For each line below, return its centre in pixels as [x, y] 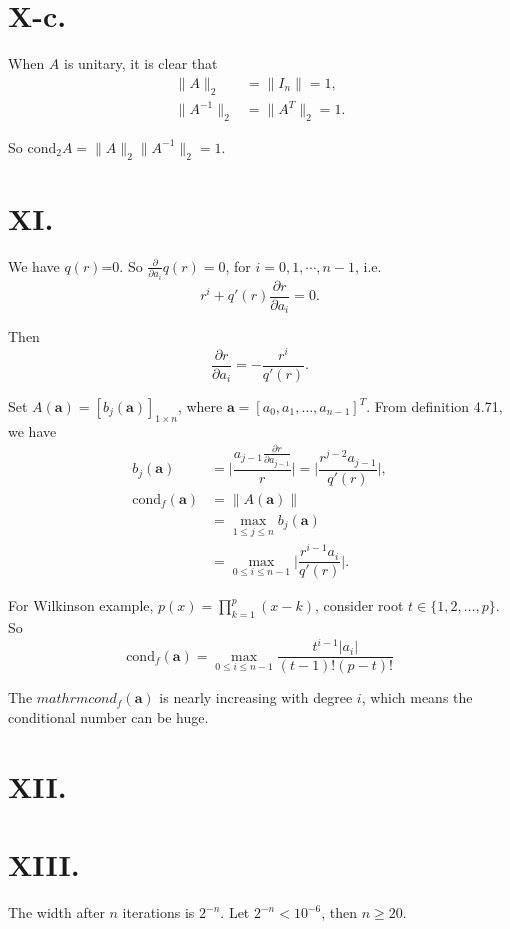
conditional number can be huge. [108, 716]
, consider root [359, 605]
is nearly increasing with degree [256, 697]
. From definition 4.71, [434, 406]
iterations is [158, 912]
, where [200, 406]
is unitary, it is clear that [141, 63]
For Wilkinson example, [81, 605]
